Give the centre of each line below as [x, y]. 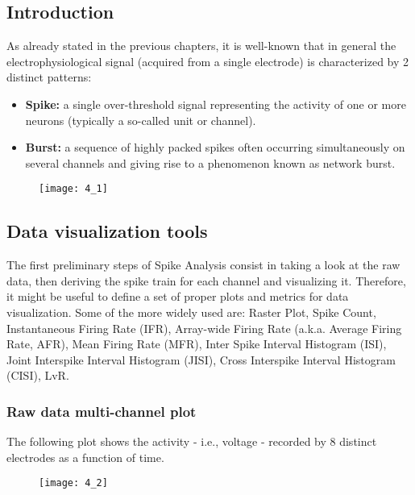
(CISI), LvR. [38, 375]
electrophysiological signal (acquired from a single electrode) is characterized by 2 [208, 61]
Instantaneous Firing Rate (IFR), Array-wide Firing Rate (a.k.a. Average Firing [204, 328]
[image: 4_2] [73, 483]
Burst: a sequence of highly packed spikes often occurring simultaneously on [215, 147]
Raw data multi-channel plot [102, 411]
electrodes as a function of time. [85, 457]
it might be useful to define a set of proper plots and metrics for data [178, 296]
